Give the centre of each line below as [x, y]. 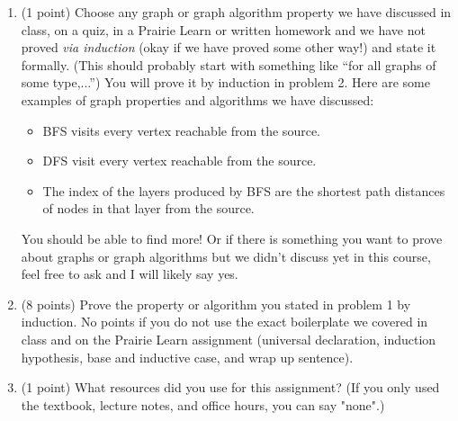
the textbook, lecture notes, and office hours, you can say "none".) [203, 404]
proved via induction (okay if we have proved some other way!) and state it [229, 47]
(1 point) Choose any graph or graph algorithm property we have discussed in [236, 12]
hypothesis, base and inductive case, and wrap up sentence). [187, 357]
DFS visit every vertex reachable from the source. [180, 161]
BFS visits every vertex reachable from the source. [181, 130]
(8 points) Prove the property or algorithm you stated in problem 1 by [216, 304]
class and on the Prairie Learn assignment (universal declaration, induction [229, 339]
